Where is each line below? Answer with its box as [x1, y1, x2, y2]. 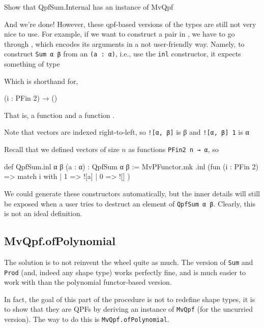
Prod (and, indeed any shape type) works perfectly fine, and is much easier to [4, 266, 246, 277]
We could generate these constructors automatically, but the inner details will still [4, 188, 260, 198]
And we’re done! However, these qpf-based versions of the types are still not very [4, 18, 256, 29]
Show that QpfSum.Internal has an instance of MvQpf [4, 2, 173, 12]
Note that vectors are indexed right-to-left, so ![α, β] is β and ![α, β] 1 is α [4, 127, 249, 137]
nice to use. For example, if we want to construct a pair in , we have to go [4, 28, 235, 39]
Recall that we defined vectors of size [4, 144, 120, 155]
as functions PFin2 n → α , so [128, 144, 219, 155]
